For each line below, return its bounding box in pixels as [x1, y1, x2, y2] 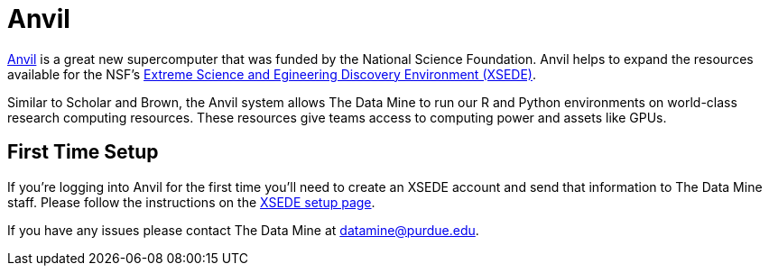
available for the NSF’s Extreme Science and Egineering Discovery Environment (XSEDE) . [7, 66, 536, 82]
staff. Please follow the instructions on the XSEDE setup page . [7, 194, 375, 210]
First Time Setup [7, 141, 159, 164]
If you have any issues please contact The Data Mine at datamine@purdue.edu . [7, 222, 479, 238]
